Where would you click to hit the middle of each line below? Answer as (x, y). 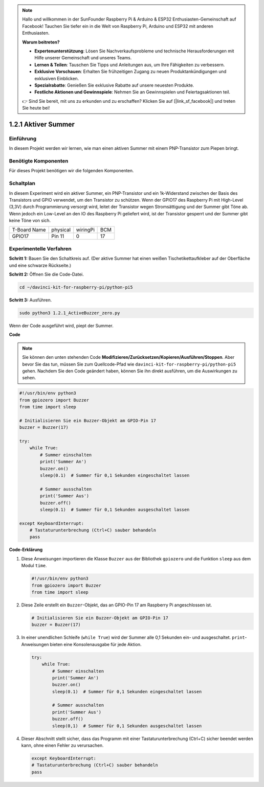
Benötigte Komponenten (39, 161)
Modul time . (34, 566)
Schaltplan (22, 184)
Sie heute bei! (36, 108)
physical (61, 230)
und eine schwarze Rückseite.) (40, 265)
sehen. (29, 378)
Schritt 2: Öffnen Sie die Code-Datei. (46, 274)
